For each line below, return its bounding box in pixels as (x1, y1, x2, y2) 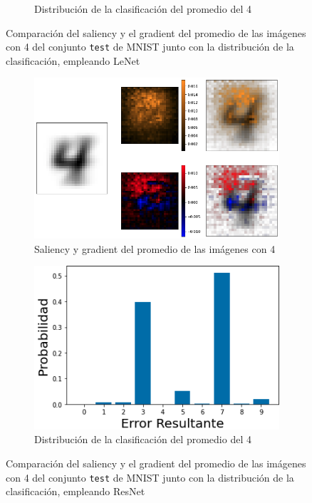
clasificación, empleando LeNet (6, 53, 140, 68)
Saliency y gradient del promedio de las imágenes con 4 (34, 241, 276, 256)
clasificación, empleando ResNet (6, 484, 145, 499)
